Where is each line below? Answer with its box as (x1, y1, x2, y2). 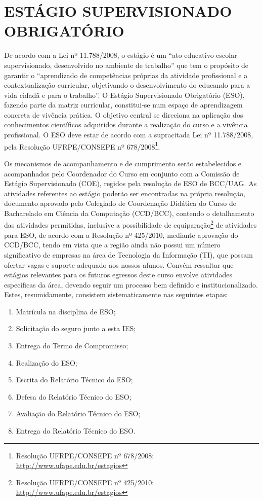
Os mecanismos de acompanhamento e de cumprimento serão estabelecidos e (4, 158, 242, 168)
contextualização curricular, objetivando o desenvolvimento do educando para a (4, 80, 250, 90)
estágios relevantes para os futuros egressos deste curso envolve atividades (4, 269, 232, 280)
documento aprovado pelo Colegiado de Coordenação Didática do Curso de (4, 198, 236, 208)
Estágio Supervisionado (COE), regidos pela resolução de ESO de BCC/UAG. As (4, 178, 257, 189)
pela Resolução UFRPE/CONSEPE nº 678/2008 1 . (4, 139, 160, 152)
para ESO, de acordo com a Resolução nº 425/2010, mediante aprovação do (4, 229, 238, 240)
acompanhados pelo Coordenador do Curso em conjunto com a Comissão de (4, 168, 240, 178)
